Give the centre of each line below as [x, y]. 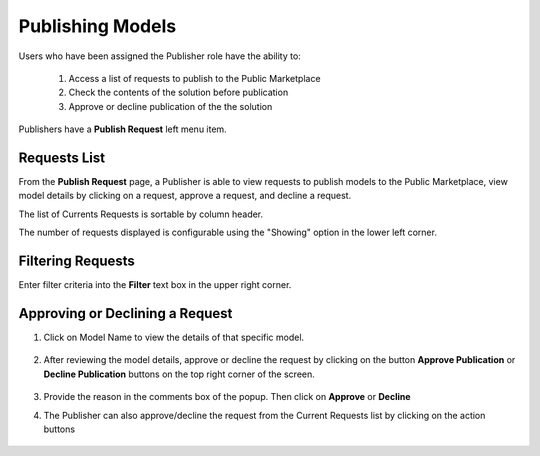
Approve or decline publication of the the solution [170, 106]
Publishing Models [97, 26]
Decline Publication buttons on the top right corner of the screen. [179, 374]
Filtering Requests [76, 261]
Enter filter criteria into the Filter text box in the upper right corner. [155, 285]
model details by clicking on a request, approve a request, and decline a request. [185, 196]
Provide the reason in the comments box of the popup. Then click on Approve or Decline [227, 397]
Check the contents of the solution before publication [178, 92]
